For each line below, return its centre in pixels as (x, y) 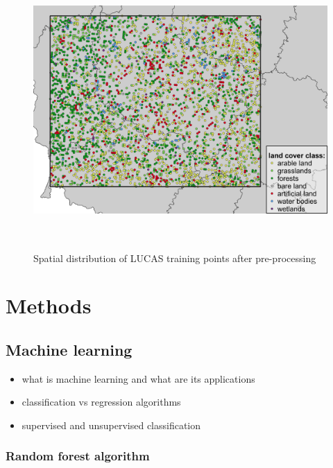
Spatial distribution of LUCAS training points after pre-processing (175, 258)
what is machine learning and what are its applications (138, 378)
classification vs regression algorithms (101, 402)
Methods (49, 305)
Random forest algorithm (78, 456)
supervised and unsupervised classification (111, 425)
